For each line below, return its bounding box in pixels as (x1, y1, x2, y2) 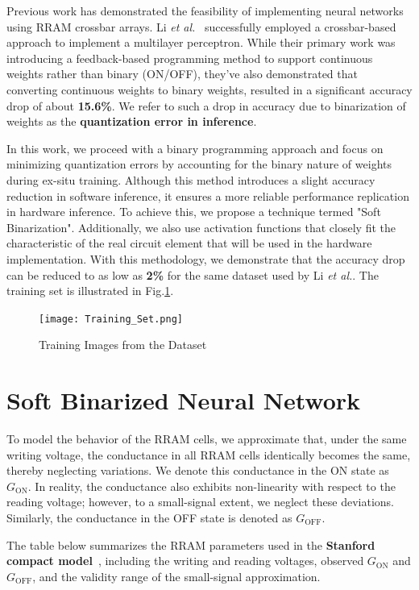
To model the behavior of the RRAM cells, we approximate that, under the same (6, 430, 407, 447)
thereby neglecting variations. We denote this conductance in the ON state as (6, 462, 389, 479)
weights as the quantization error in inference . (6, 113, 257, 130)
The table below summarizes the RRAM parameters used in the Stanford (6, 536, 375, 553)
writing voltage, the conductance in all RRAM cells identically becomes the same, (6, 446, 411, 463)
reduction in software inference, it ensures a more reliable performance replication (6, 187, 409, 204)
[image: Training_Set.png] (39, 313, 183, 325)
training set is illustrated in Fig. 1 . (6, 282, 174, 299)
